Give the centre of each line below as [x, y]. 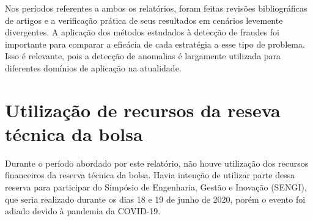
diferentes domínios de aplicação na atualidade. [93, 67]
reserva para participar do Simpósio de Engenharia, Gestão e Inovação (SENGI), [156, 187]
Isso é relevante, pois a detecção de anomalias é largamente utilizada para [143, 56]
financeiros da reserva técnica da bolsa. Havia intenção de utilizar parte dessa [150, 175]
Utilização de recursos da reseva [143, 110]
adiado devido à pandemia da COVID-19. [83, 211]
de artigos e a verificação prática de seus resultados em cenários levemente [144, 20]
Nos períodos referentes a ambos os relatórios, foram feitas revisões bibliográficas [156, 8]
